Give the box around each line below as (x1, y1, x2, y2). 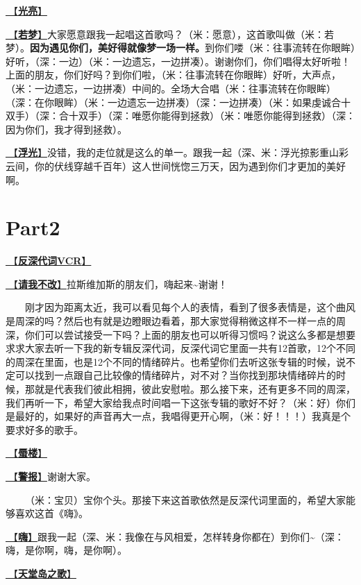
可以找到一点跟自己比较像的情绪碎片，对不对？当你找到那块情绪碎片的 (15, 368, 336, 382)
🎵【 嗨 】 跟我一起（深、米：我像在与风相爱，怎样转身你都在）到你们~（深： (6, 529, 344, 543)
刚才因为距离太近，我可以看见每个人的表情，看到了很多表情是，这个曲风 (25, 300, 355, 314)
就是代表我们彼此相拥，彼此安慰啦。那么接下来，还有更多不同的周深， (34, 382, 355, 396)
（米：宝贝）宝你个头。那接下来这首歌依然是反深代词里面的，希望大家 (25, 492, 346, 507)
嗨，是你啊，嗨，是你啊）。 (6, 543, 127, 557)
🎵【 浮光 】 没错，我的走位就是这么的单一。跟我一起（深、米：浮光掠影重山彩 (6, 145, 349, 160)
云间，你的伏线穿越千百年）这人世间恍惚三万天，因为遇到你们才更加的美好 (6, 158, 346, 173)
